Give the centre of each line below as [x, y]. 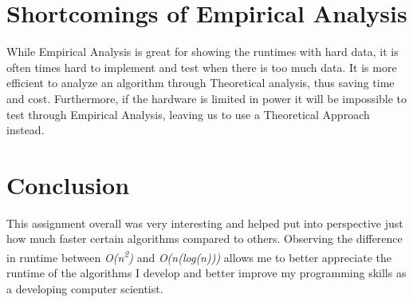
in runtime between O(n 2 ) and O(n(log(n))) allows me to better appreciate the [199, 256]
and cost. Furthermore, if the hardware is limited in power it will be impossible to [207, 98]
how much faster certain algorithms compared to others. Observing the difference [205, 238]
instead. [26, 130]
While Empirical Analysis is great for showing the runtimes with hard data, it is [203, 52]
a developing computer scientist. [85, 288]
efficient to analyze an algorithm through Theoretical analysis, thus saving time [201, 83]
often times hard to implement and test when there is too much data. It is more [202, 67]
